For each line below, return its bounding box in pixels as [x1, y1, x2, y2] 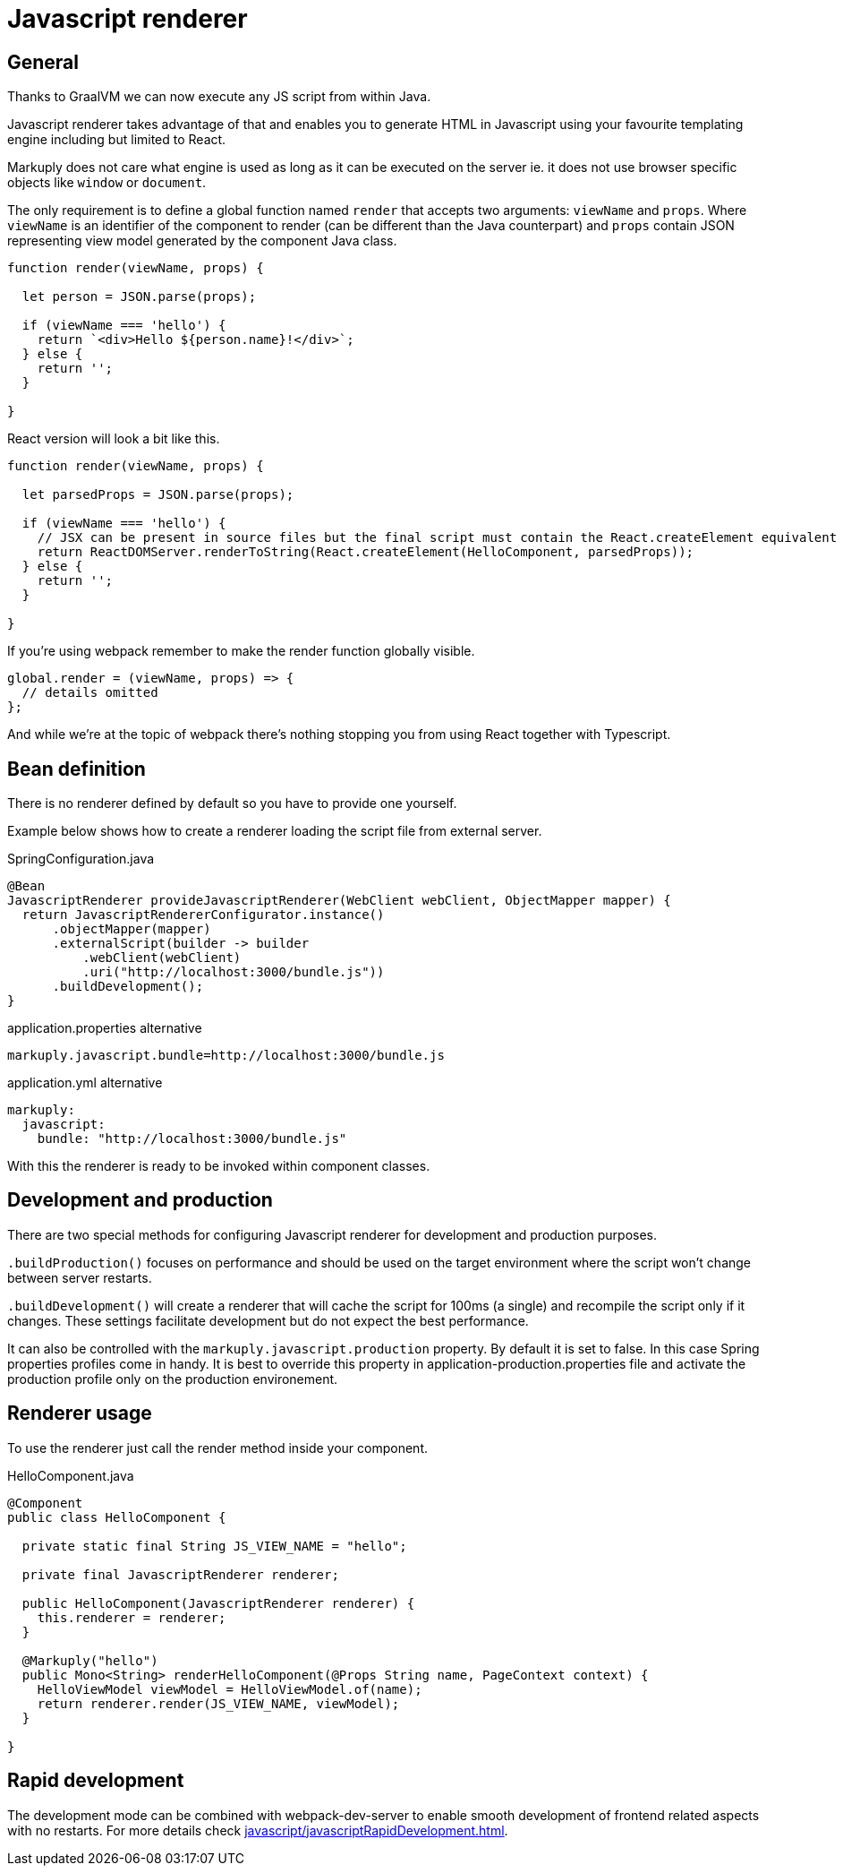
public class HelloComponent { [7, 1509, 226, 1525]
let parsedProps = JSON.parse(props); [21, 487, 294, 503]
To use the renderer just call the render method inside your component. [7, 1439, 428, 1456]
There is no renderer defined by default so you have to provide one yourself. [7, 795, 457, 812]
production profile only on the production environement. [7, 1370, 338, 1387]
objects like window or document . [7, 175, 207, 191]
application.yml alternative [7, 1075, 163, 1091]
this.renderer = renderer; [37, 1610, 226, 1625]
